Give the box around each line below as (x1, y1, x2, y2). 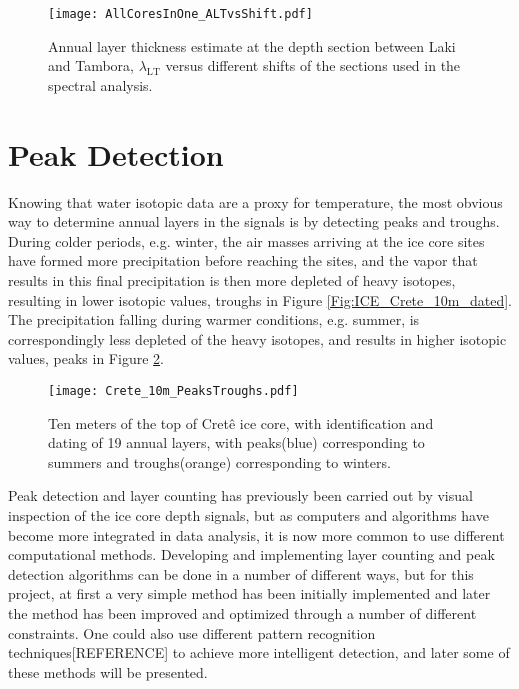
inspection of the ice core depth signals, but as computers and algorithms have (8, 504, 489, 525)
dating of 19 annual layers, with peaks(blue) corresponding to (48, 432, 425, 453)
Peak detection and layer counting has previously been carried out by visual (8, 485, 473, 506)
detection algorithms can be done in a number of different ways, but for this (8, 563, 474, 584)
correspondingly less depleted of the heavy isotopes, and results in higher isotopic (8, 328, 507, 349)
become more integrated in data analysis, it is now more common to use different (8, 524, 505, 545)
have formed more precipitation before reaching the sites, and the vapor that (8, 250, 478, 271)
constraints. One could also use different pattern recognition (8, 622, 376, 643)
